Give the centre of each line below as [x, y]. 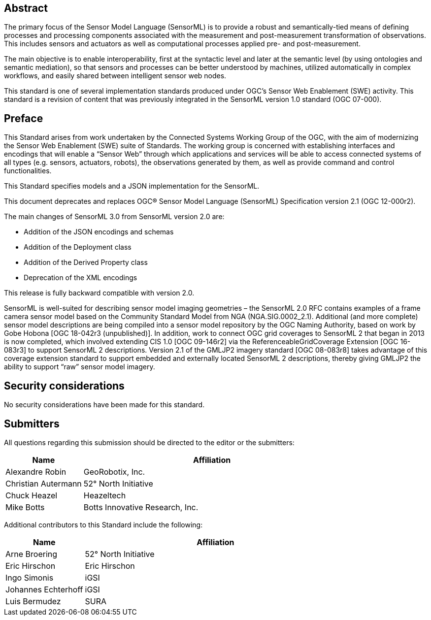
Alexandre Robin [36, 472]
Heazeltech [105, 495]
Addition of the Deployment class [78, 247]
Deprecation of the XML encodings [81, 278]
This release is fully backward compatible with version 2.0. [99, 293]
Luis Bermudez [33, 601]
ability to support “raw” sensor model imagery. [80, 367]
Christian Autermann [44, 483]
